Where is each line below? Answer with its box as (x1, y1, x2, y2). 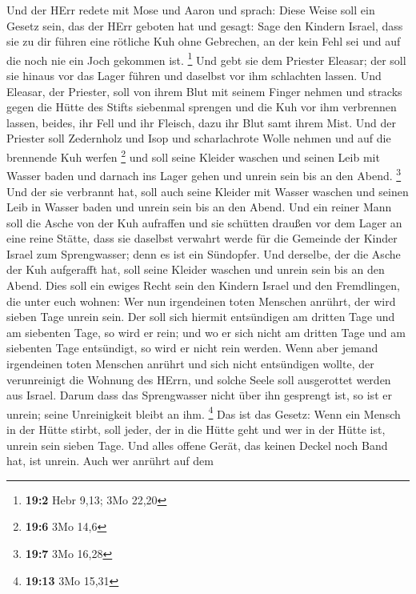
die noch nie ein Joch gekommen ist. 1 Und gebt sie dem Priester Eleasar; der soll (6, 49, 406, 68)
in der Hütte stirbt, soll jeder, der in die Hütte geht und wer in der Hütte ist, (6, 421, 386, 438)
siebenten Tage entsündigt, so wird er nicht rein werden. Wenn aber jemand (6, 339, 378, 356)
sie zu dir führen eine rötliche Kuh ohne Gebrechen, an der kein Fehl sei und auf (6, 33, 401, 50)
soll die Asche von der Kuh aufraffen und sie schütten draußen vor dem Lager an (6, 214, 402, 231)
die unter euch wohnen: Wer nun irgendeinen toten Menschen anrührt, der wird (6, 292, 396, 309)
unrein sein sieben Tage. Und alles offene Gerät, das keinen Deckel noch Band (6, 436, 388, 453)
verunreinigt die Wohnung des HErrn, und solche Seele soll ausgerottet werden (6, 371, 391, 387)
